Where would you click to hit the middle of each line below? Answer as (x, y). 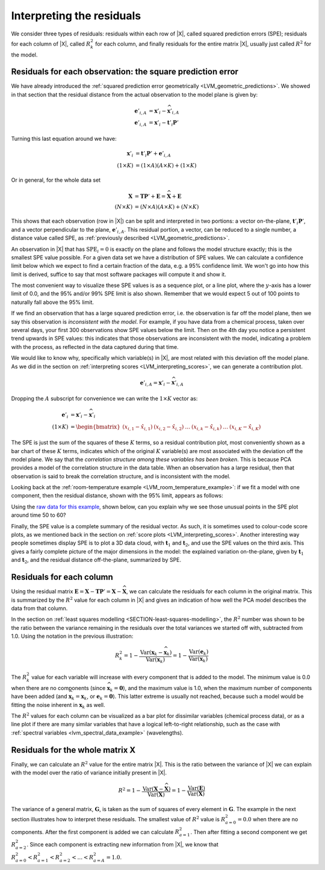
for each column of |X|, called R (51, 44)
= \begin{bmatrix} (95, 427)
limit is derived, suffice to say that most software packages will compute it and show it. (119, 274)
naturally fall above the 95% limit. (53, 302)
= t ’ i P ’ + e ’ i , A (153, 154)
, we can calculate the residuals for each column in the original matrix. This (219, 591)
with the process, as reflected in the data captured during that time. (95, 347)
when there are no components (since (58, 688)
